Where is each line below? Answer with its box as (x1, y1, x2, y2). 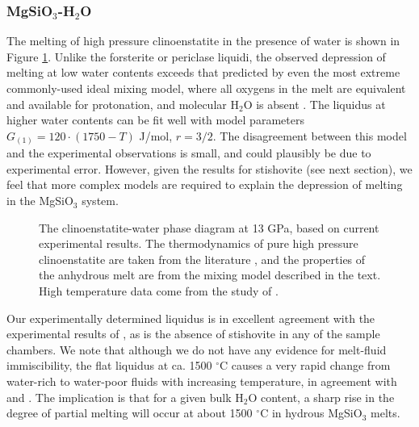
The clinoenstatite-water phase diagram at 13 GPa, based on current (39, 219, 379, 236)
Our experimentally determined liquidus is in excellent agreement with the (6, 309, 375, 326)
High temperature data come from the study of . (39, 283, 279, 299)
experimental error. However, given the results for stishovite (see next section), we (6, 160, 413, 177)
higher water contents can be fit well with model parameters (6, 111, 304, 128)
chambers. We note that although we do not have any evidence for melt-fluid (6, 341, 387, 358)
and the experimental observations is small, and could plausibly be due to (6, 144, 371, 161)
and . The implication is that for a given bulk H (6, 388, 244, 405)
